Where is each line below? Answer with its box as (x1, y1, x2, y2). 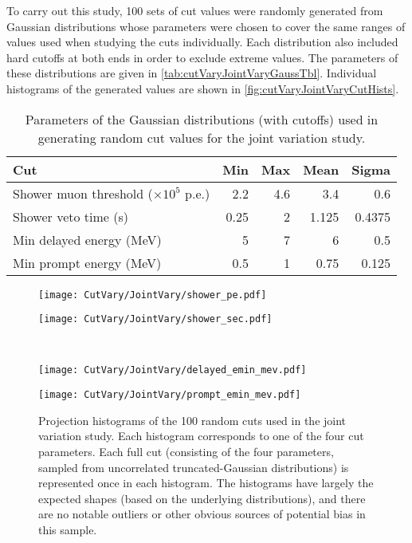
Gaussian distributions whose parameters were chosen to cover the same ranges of (6, 18, 406, 34)
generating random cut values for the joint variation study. (37, 128, 366, 147)
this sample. (38, 521, 97, 537)
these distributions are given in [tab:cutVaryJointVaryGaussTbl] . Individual (6, 65, 377, 81)
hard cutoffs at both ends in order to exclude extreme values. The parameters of (6, 49, 398, 65)
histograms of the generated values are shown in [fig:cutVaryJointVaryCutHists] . (6, 80, 399, 96)
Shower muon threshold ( (13, 183, 153, 203)
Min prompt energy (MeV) (13, 253, 162, 272)
